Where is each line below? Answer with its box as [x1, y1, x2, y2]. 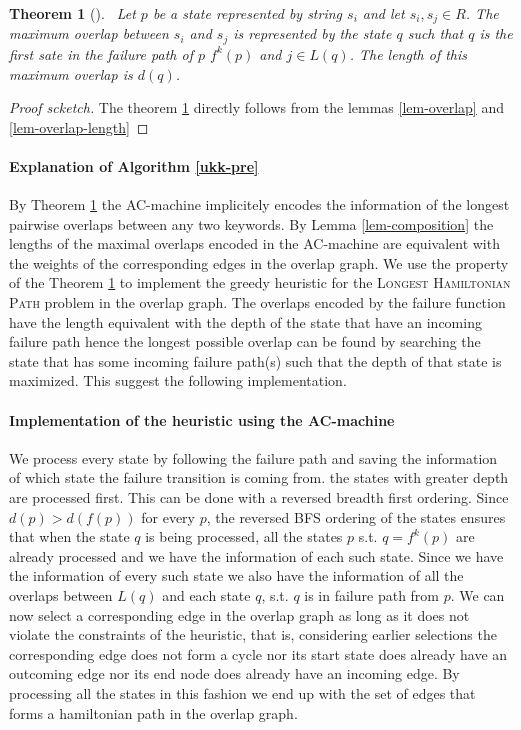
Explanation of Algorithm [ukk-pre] [9, 155, 259, 176]
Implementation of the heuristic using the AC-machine [9, 409, 395, 430]
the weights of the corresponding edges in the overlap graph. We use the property [9, 252, 509, 273]
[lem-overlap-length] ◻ [9, 116, 149, 137]
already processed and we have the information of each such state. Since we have [9, 545, 504, 566]
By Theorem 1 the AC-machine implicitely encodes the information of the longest [9, 194, 510, 215]
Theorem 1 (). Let [9, 3, 136, 23]
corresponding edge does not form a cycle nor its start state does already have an [9, 643, 508, 664]
